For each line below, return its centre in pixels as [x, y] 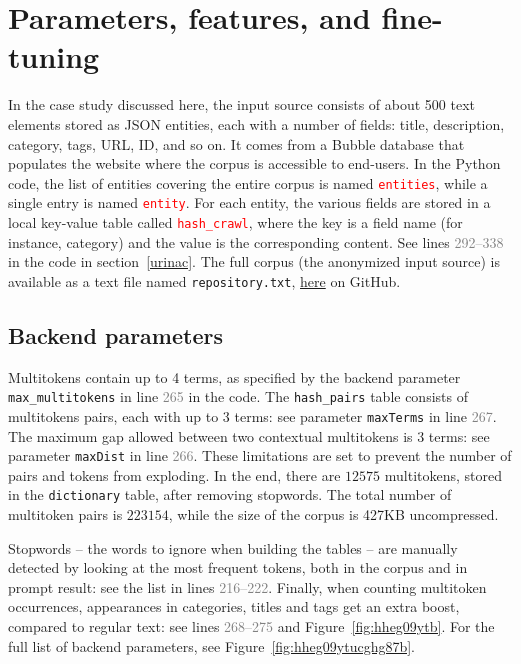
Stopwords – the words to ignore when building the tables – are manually [233, 547]
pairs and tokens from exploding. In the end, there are [174, 474]
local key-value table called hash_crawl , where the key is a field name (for [235, 222]
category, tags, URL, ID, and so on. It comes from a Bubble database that [236, 143]
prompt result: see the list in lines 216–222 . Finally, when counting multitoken [247, 586]
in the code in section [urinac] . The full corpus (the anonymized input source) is [254, 261]
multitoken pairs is [65, 514]
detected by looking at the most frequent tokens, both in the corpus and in [238, 567]
